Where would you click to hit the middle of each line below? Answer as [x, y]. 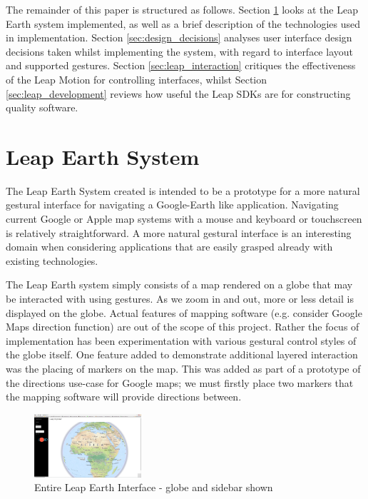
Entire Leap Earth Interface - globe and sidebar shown [154, 487]
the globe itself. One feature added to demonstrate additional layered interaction [182, 354]
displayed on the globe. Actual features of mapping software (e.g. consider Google [184, 312]
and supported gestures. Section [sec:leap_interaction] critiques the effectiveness [181, 65]
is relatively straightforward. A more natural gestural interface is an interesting [179, 232]
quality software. [42, 107]
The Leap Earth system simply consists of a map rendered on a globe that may [179, 284]
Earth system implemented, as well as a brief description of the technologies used [183, 23]
